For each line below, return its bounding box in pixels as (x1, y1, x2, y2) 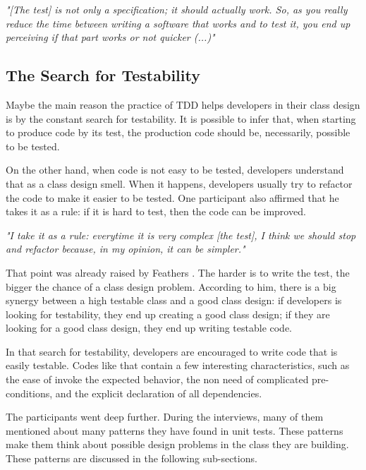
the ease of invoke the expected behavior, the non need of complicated (6, 372, 309, 387)
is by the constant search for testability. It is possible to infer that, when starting (6, 111, 356, 126)
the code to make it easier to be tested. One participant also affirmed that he (6, 190, 339, 205)
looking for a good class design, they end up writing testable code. (6, 320, 293, 335)
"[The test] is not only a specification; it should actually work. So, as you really (6, 2, 348, 16)
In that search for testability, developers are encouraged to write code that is (6, 344, 338, 358)
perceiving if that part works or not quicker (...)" (6, 30, 215, 44)
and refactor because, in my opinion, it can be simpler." (6, 241, 245, 256)
